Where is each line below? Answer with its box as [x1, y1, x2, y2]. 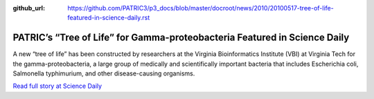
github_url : [12, 4, 45, 12]
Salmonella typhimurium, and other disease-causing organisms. [12, 69, 195, 78]
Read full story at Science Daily [12, 82, 103, 90]
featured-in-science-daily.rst [67, 14, 150, 22]
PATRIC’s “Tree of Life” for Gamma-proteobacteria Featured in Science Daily [12, 32, 350, 44]
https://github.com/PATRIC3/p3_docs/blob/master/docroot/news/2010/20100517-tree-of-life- [67, 4, 334, 12]
